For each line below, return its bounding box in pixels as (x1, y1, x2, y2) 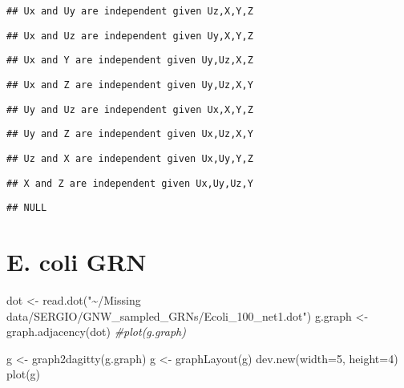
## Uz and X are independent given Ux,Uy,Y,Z (6, 152, 253, 164)
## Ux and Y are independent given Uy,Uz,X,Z (6, 55, 253, 67)
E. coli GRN (6, 245, 147, 278)
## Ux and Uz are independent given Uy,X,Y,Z (6, 30, 253, 42)
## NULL (6, 202, 47, 214)
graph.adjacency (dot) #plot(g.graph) (6, 323, 186, 340)
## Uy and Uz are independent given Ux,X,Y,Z (6, 103, 253, 115)
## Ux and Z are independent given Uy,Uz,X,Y (6, 79, 253, 91)
